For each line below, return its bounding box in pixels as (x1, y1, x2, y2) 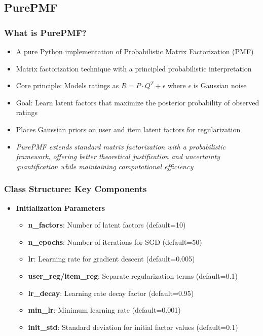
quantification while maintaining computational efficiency (16, 161, 194, 171)
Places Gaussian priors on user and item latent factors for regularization (16, 124, 241, 134)
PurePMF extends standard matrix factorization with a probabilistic (16, 141, 226, 152)
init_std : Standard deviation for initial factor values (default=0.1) (28, 321, 238, 332)
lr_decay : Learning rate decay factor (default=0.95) (28, 287, 194, 298)
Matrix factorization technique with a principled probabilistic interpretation (16, 63, 252, 73)
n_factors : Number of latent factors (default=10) (28, 219, 186, 230)
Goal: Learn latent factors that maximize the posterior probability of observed (16, 97, 259, 107)
